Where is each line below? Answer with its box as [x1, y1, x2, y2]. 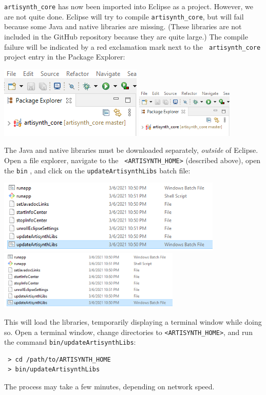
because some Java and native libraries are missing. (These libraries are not [4, 21, 242, 32]
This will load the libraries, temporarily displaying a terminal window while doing [4, 316, 262, 327]
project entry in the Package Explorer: [4, 51, 125, 62]
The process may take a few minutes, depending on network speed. [4, 381, 215, 392]
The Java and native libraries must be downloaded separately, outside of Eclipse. [4, 145, 258, 155]
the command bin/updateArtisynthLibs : [4, 337, 136, 347]
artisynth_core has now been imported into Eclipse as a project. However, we [4, 1, 253, 11]
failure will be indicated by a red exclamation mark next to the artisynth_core [4, 41, 261, 52]
